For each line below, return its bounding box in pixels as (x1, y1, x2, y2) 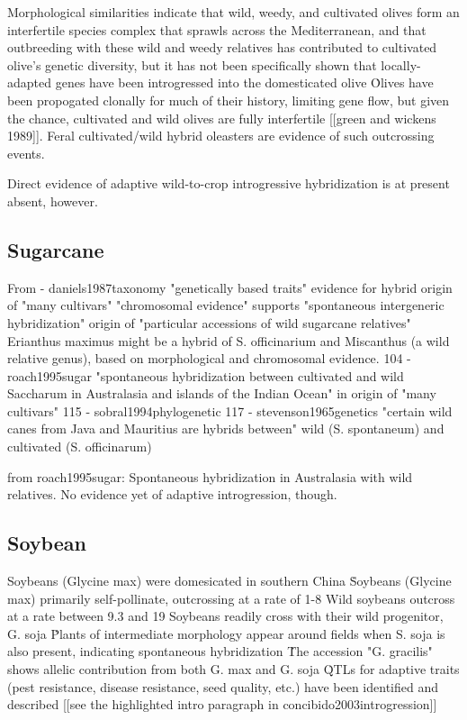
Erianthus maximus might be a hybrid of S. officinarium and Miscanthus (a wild (7, 331, 450, 350)
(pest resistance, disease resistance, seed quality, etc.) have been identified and (7, 677, 438, 696)
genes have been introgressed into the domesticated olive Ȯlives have (55, 73, 434, 92)
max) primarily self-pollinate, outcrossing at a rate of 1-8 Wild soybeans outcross (7, 588, 455, 607)
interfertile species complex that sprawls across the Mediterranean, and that (7, 20, 427, 39)
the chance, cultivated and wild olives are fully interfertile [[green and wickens (7, 108, 436, 127)
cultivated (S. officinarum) (7, 437, 152, 456)
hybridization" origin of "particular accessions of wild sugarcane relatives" (7, 313, 411, 332)
